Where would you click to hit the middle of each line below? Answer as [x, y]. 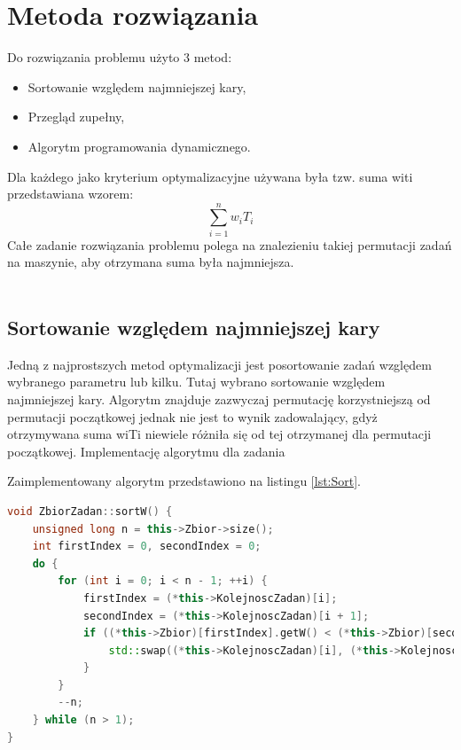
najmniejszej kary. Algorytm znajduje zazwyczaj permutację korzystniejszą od [219, 398]
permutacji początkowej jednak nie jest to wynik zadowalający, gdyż [192, 416]
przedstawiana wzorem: [70, 194]
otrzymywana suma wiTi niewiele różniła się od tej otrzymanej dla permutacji [219, 434]
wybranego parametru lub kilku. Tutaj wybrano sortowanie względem [196, 382]
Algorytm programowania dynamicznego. [139, 146]
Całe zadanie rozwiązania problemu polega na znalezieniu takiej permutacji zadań [230, 244]
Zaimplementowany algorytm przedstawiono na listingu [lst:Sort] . [184, 481]
